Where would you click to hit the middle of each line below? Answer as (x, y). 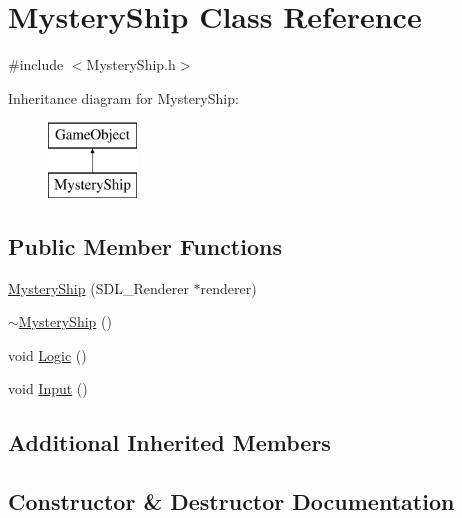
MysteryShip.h (131, 64)
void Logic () (47, 354)
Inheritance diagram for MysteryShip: (123, 97)
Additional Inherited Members (169, 442)
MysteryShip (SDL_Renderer (98, 287)
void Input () (48, 388)
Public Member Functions (145, 245)
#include (36, 64)
